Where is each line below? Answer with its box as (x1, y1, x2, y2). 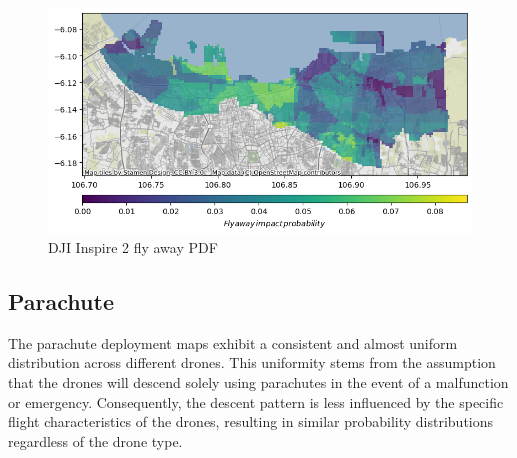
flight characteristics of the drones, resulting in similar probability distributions (8, 411, 494, 432)
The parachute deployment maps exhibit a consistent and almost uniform (8, 332, 458, 353)
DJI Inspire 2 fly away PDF (48, 237, 218, 258)
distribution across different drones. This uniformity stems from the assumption (8, 352, 496, 373)
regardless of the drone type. (8, 430, 183, 451)
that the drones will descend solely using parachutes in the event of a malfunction (8, 372, 509, 393)
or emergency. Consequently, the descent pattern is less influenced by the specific (8, 391, 504, 412)
